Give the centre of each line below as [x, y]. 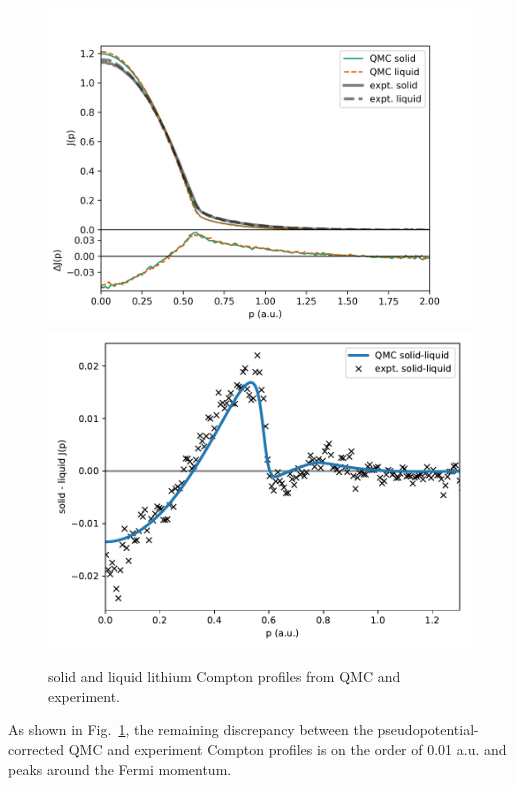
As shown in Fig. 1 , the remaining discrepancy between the [190, 729]
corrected [36, 748]
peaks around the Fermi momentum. [120, 768]
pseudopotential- [428, 729]
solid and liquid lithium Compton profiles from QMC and [224, 676]
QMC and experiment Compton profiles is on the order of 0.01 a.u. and [287, 748]
